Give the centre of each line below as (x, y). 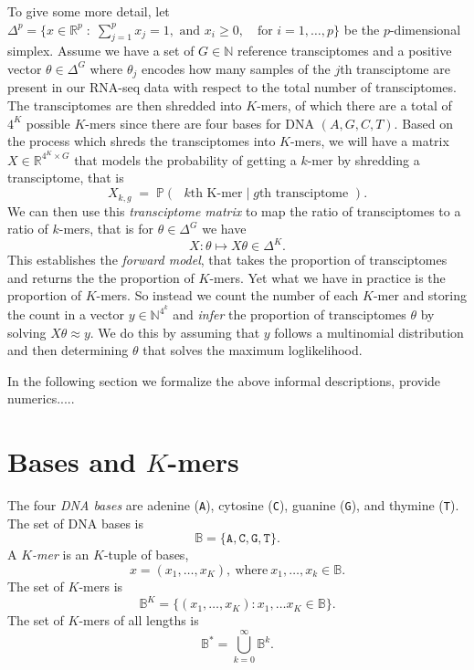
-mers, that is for (106, 229)
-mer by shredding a (363, 159)
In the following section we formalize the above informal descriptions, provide (224, 380)
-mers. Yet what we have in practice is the (327, 277)
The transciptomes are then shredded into (125, 105)
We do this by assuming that (179, 332)
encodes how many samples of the (236, 68)
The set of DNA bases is (76, 523)
